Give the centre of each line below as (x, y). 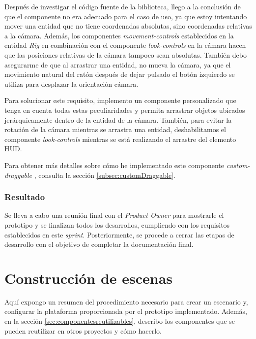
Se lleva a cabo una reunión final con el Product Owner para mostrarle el (114, 215)
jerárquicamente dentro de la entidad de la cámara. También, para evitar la (118, 119)
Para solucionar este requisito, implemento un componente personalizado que (120, 100)
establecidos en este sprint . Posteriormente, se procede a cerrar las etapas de (119, 234)
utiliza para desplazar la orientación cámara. (71, 84)
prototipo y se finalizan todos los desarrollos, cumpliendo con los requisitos (117, 224)
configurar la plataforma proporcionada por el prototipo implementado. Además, (126, 311)
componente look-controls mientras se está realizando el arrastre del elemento (120, 139)
